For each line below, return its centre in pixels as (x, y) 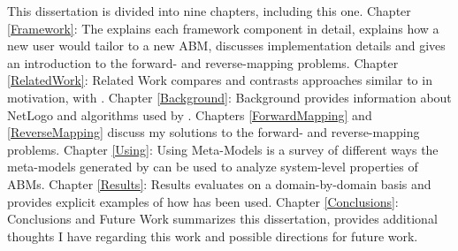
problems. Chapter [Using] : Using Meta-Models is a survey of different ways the (223, 149)
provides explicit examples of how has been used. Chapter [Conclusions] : (203, 201)
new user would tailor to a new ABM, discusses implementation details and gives (226, 46)
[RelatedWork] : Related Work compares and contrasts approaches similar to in (220, 80)
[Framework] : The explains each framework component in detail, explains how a (223, 28)
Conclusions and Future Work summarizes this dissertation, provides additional (222, 219)
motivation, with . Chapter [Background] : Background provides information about (229, 97)
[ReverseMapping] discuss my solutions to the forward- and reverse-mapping (214, 132)
